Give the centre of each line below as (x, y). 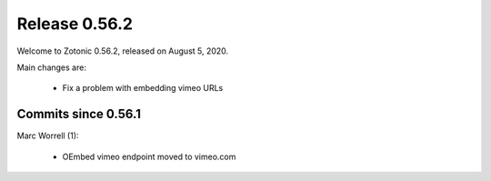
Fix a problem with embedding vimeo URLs (143, 88)
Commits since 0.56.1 (79, 114)
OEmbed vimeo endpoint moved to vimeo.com (149, 156)
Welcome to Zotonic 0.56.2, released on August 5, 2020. (123, 51)
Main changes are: (51, 67)
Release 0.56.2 (75, 24)
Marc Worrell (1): (48, 136)
